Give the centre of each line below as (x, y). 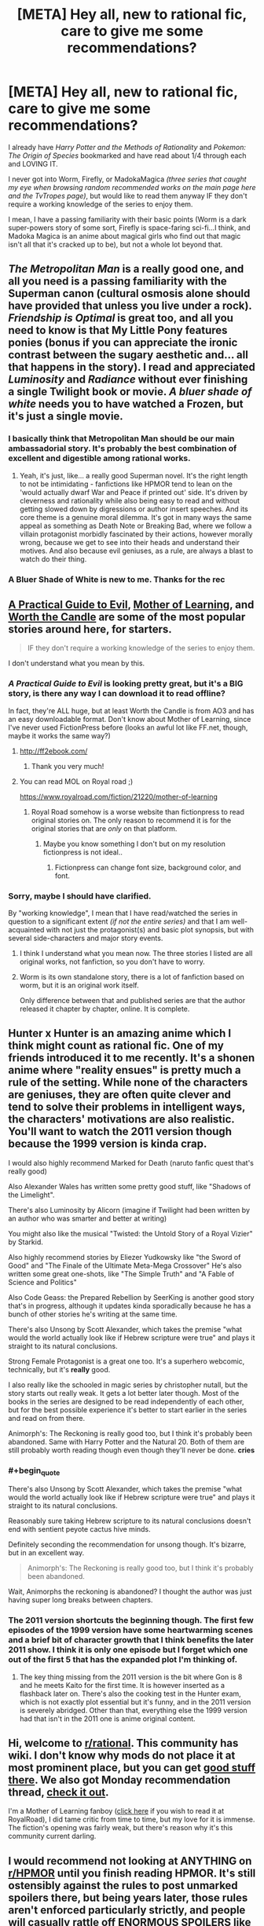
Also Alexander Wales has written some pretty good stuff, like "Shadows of (130, 1186)
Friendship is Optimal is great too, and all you (121, 319)
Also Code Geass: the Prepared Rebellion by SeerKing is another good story (131, 1297)
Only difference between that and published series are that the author (132, 1000)
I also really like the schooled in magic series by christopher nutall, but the (128, 1385)
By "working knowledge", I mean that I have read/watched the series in (123, 913)
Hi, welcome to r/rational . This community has (123, 1743)
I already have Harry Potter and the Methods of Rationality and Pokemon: (127, 147)
